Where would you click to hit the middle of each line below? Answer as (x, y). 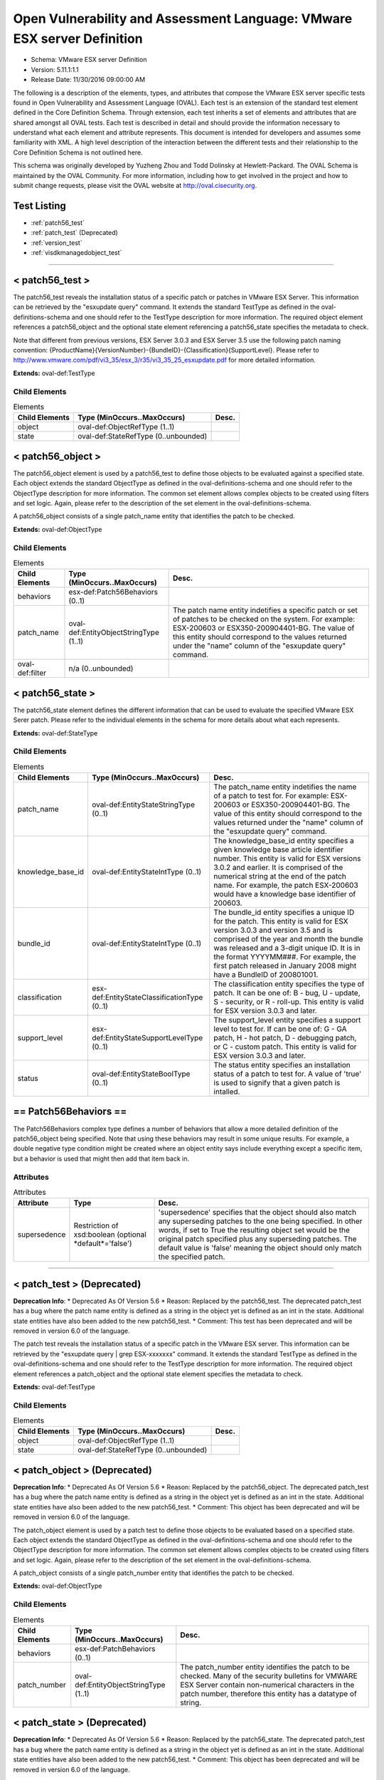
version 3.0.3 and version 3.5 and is (273, 931)
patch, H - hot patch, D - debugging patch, (285, 1038)
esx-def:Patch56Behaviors (113, 592)
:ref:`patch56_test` (58, 222)
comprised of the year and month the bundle (288, 939)
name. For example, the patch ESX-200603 (286, 885)
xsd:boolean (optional (110, 1235)
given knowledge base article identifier (279, 849)
